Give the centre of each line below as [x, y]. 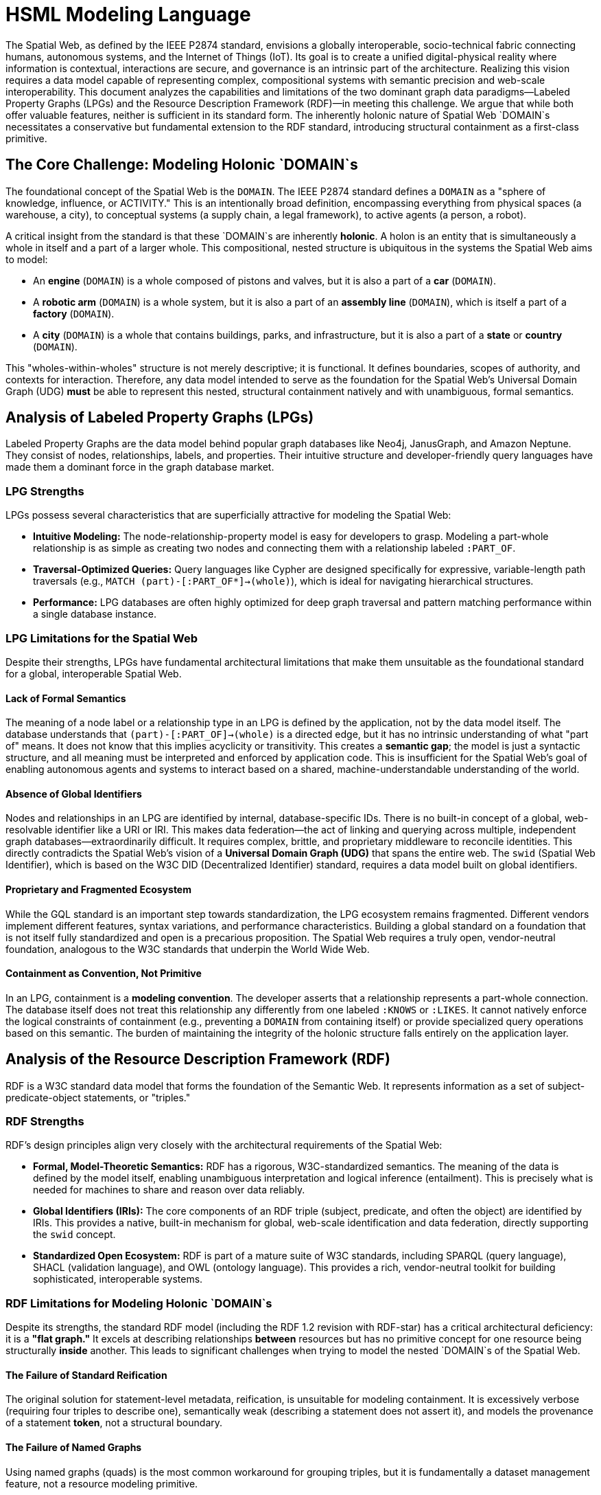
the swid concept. [74, 1235]
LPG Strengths [45, 491]
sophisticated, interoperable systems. [118, 1279]
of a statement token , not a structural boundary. [114, 1423]
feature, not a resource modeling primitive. [102, 1483]
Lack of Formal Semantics [66, 698]
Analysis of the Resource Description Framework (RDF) [198, 1059]
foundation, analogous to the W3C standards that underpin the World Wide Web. [188, 949]
